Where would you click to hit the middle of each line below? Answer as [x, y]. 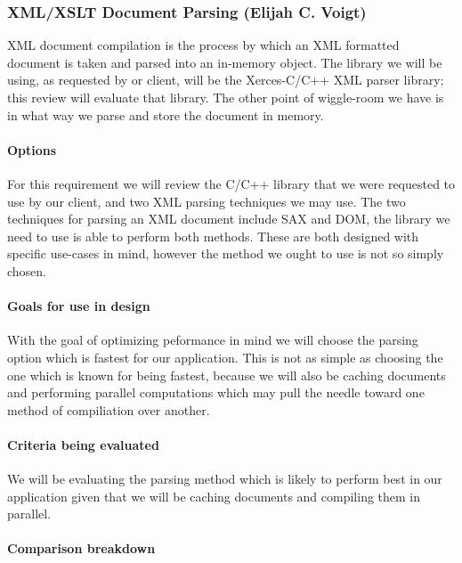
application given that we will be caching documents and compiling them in [214, 496]
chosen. [27, 270]
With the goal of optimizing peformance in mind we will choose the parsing [213, 340]
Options [32, 149]
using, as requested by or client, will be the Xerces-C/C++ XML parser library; [226, 80]
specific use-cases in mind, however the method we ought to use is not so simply [226, 253]
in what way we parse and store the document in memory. [166, 114]
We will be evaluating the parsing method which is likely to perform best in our [225, 479]
